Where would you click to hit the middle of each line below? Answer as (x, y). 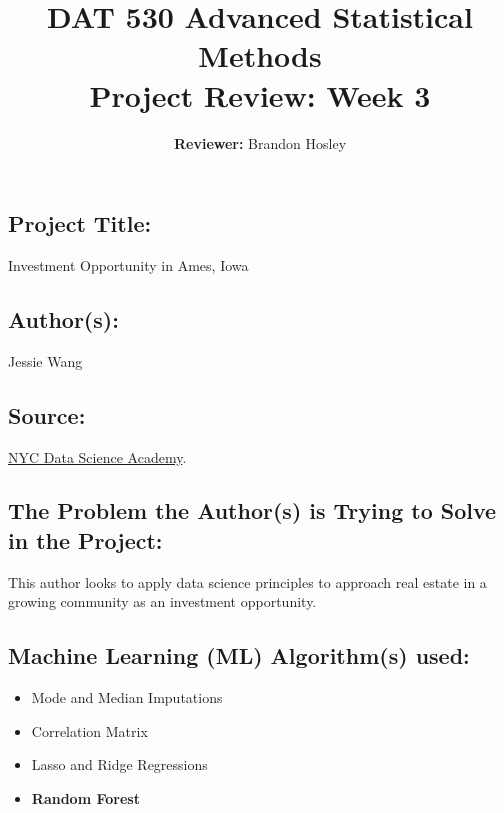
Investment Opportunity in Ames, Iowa (128, 264)
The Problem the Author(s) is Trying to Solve (252, 510)
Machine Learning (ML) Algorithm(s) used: (239, 655)
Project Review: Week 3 (260, 94)
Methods (260, 55)
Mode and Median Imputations (127, 697)
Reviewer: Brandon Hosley (260, 142)
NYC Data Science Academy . (97, 456)
